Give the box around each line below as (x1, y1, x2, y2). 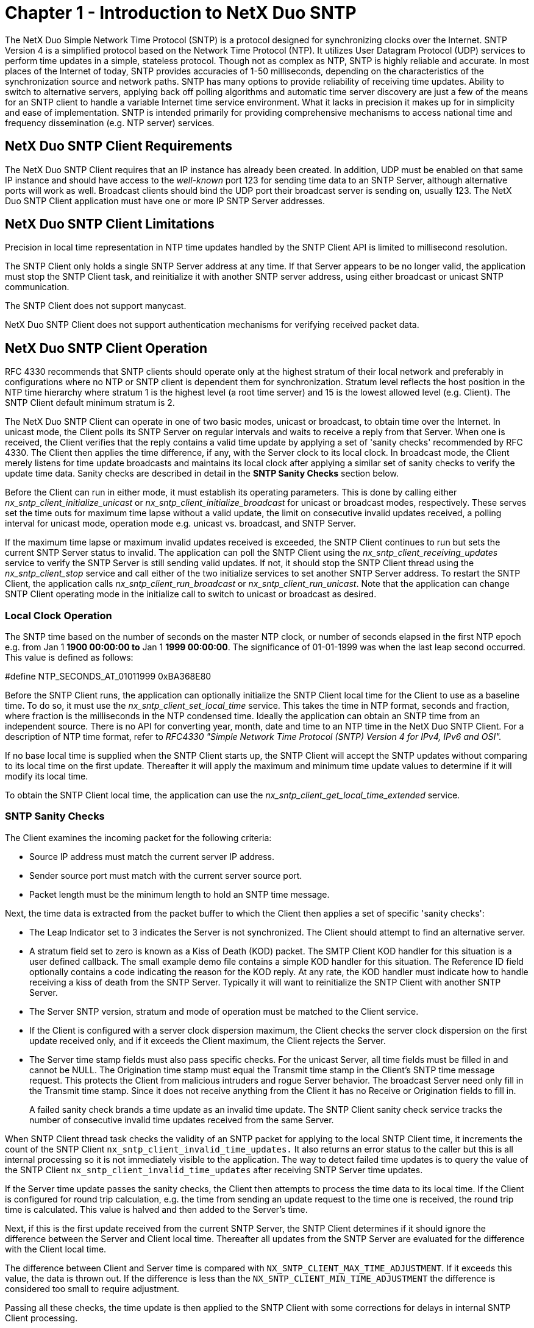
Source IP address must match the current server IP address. (29, 851, 274, 862)
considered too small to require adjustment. (5, 1283, 180, 1294)
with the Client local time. (5, 1243, 107, 1254)
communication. (5, 282, 69, 293)
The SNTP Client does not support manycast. (5, 300, 187, 311)
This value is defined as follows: (5, 652, 133, 663)
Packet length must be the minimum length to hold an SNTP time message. (29, 889, 330, 900)
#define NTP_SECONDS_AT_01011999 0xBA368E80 (5, 671, 212, 682)
